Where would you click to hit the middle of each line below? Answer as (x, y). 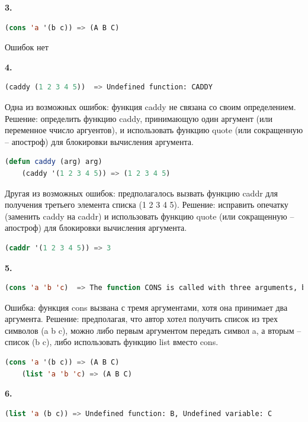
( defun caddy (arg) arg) (54, 162)
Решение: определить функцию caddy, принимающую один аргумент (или (139, 118)
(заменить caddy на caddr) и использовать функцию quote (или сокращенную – (150, 216)
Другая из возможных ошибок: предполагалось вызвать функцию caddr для (141, 193)
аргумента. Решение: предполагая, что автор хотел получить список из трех (141, 319)
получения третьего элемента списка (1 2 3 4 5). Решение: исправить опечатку (147, 204)
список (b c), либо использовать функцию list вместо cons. (112, 342)
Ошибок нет (27, 47)
